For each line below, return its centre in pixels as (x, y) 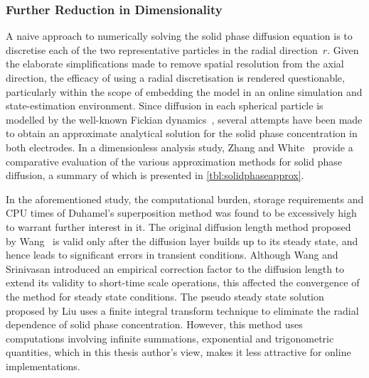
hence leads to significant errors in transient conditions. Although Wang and (172, 255)
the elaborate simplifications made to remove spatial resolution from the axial (175, 64)
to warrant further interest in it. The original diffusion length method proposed (178, 226)
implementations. (43, 366)
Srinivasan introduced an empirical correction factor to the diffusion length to (175, 268)
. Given (343, 49)
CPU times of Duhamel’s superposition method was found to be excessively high (181, 213)
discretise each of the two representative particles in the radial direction (162, 49)
